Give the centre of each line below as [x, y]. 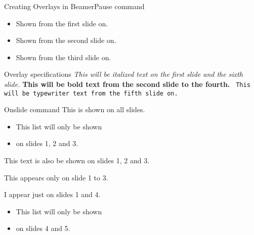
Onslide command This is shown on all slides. [75, 109]
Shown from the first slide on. [62, 23]
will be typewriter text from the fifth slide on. [91, 93]
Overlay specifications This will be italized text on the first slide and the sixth [123, 74]
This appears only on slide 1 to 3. [56, 177]
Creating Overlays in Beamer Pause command [74, 6]
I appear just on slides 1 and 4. [52, 194]
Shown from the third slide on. [63, 57]
